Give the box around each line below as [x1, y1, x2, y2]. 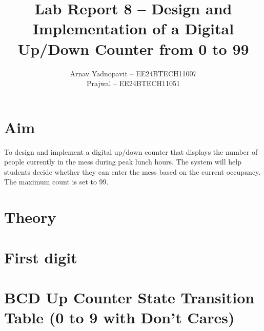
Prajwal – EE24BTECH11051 [87, 78, 180, 89]
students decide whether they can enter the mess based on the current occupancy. [4, 166, 261, 177]
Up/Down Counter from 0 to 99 [17, 38, 249, 59]
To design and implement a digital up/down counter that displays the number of [4, 146, 258, 157]
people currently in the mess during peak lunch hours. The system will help [4, 156, 241, 167]
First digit [4, 246, 77, 267]
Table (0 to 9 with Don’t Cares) [4, 307, 235, 328]
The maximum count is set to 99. [4, 176, 109, 187]
